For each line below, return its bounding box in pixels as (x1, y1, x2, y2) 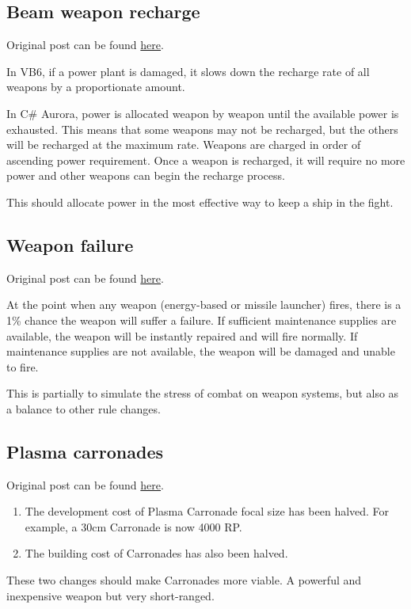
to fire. (6, 358, 39, 375)
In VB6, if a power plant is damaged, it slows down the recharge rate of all (6, 63, 370, 79)
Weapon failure (6, 232, 134, 257)
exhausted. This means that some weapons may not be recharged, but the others (6, 120, 398, 137)
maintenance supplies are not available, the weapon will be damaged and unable (6, 343, 395, 360)
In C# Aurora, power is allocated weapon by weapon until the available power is (6, 105, 399, 121)
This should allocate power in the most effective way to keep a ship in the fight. (6, 193, 394, 210)
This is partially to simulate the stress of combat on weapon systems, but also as (6, 385, 399, 402)
